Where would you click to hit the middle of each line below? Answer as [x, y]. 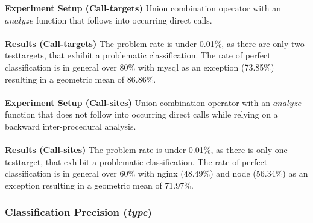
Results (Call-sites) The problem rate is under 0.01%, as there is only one [146, 150]
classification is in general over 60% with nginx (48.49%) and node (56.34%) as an [156, 173]
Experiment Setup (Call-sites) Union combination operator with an [138, 102]
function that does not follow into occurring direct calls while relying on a [141, 114]
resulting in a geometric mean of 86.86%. [81, 79]
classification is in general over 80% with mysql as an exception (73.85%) [140, 67]
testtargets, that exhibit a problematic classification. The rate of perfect [138, 55]
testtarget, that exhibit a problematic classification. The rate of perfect [136, 161]
